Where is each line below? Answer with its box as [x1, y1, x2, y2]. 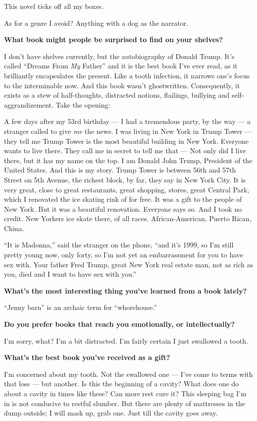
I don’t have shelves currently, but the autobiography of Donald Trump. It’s [4, 51, 235, 61]
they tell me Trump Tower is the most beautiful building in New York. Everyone [4, 135, 249, 146]
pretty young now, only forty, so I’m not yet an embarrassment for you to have [4, 249, 244, 260]
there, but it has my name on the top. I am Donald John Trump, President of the [4, 155, 253, 165]
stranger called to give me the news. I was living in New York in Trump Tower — [4, 125, 252, 136]
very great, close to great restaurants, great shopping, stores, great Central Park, [4, 184, 250, 194]
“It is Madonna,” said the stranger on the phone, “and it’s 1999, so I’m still [4, 240, 234, 250]
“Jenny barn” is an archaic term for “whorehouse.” [4, 302, 157, 312]
